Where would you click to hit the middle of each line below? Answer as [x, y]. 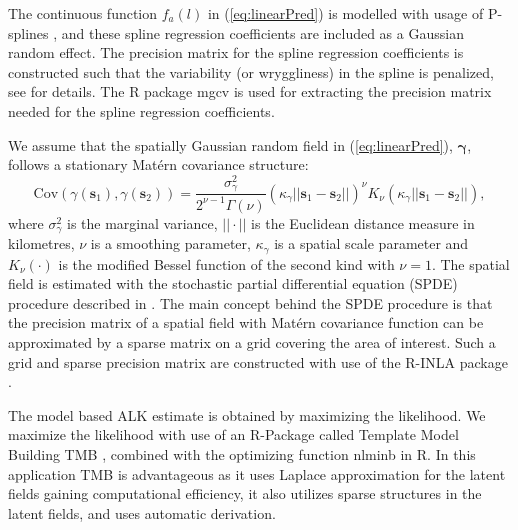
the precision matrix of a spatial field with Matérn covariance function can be [246, 322]
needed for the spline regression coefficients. [141, 110]
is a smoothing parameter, [170, 243]
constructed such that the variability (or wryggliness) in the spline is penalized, [251, 71]
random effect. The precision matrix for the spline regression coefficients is [236, 52]
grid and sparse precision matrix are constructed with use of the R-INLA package [258, 361]
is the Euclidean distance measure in [363, 222]
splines [28, 32]
